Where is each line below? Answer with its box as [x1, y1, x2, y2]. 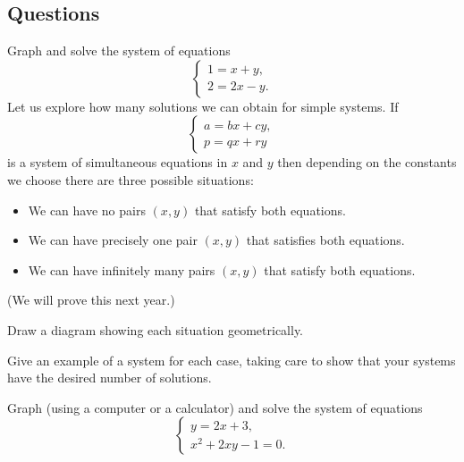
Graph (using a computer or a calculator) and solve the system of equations [7, 398, 423, 416]
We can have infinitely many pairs [28, 260, 215, 279]
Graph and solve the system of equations [7, 41, 231, 60]
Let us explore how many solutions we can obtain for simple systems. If [7, 97, 399, 115]
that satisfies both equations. [246, 231, 405, 249]
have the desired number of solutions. [7, 368, 212, 387]
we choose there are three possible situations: [7, 170, 254, 189]
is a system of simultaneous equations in [7, 153, 228, 172]
